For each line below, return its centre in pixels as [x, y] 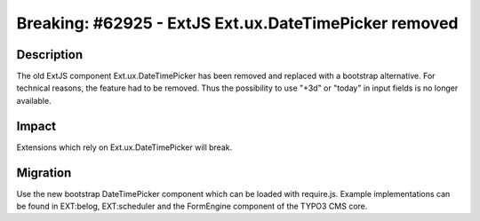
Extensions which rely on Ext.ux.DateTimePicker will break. [124, 147]
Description [50, 55]
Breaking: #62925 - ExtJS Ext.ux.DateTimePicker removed [237, 23]
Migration [44, 173]
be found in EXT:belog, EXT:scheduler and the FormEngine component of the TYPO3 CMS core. [192, 206]
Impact [36, 126]
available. [34, 100]
